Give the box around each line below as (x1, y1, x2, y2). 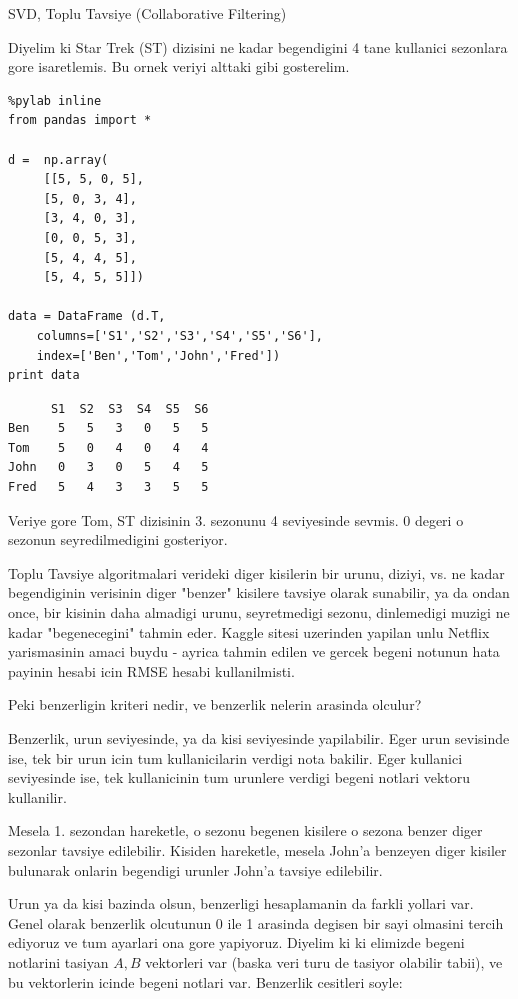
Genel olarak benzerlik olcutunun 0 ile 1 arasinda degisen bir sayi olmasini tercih (8, 912, 504, 933)
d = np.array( (8, 152, 109, 167)
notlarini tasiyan (8, 951, 109, 972)
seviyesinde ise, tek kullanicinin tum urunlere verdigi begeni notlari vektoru (8, 767, 471, 788)
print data (8, 368, 80, 383)
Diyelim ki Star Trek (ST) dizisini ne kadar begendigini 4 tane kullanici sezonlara (8, 36, 508, 57)
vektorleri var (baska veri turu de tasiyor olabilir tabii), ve (145, 951, 503, 972)
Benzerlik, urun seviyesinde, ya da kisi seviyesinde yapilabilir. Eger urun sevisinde (8, 728, 510, 748)
